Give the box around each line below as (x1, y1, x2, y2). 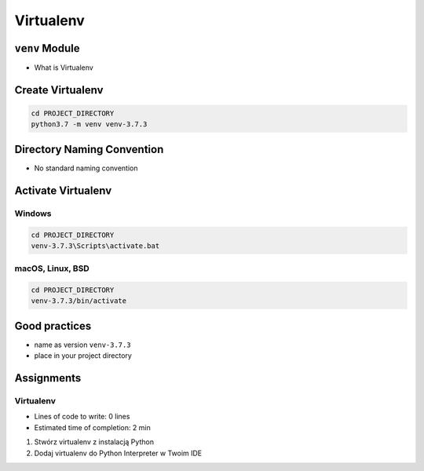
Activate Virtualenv (14, 184, 112, 197)
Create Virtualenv (14, 83, 104, 97)
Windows (14, 208, 52, 219)
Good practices (14, 319, 92, 333)
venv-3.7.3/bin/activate (31, 297, 127, 305)
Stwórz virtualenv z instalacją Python (34, 437, 155, 447)
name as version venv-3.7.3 (34, 340, 131, 349)
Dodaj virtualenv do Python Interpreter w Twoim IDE (34, 448, 203, 458)
